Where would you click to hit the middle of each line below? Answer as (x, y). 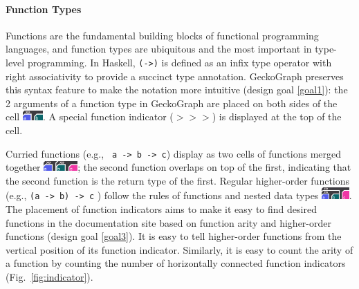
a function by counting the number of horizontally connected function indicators (176, 263)
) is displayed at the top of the (277, 116)
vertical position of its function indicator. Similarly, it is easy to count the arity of (179, 249)
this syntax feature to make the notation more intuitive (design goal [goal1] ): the (177, 90)
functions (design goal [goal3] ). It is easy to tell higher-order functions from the (174, 236)
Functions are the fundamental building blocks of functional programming (162, 35)
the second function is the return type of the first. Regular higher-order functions (178, 180)
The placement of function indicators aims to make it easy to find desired (161, 208)
